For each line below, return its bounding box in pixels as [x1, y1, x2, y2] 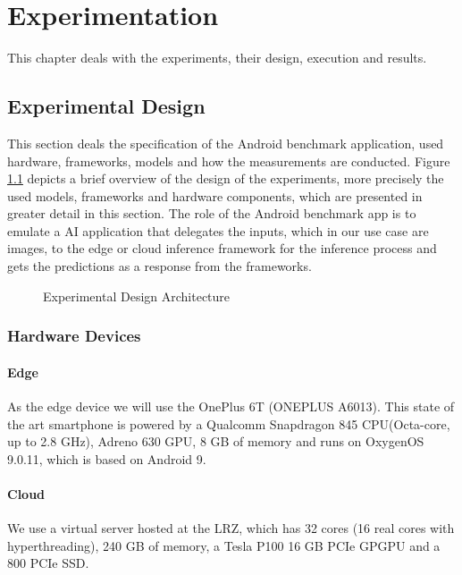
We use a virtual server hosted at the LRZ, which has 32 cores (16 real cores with [7, 519, 455, 537]
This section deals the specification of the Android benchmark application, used [7, 133, 444, 152]
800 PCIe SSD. [7, 554, 89, 572]
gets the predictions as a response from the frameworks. [7, 257, 312, 275]
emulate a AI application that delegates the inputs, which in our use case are [7, 221, 429, 240]
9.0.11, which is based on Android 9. [7, 449, 206, 468]
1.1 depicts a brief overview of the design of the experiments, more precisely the [7, 169, 444, 188]
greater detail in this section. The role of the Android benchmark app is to [7, 204, 416, 223]
